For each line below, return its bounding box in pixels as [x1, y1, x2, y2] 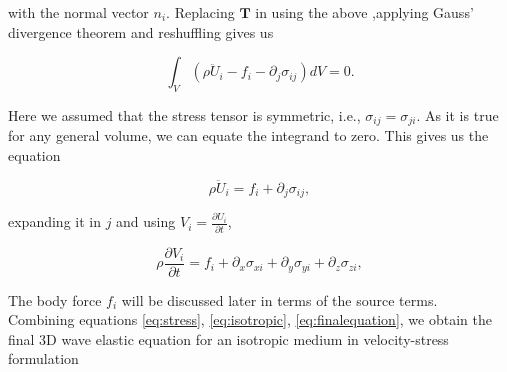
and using [116, 211, 176, 232]
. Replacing [166, 2, 235, 22]
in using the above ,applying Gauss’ [255, 2, 474, 22]
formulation [8, 348, 79, 369]
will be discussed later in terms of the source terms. [121, 289, 438, 310]
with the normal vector [8, 2, 149, 22]
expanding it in [8, 211, 101, 232]
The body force [8, 289, 102, 310]
